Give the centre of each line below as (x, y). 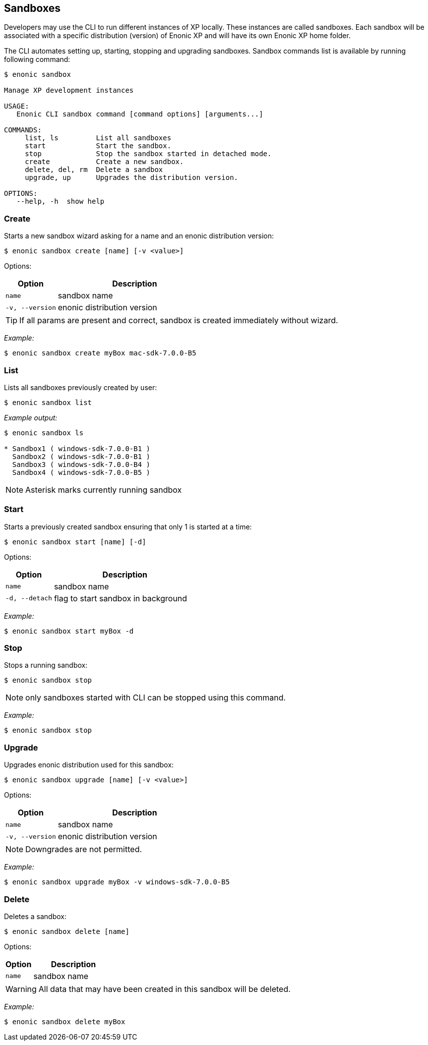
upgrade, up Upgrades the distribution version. (132, 178)
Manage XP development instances (69, 90)
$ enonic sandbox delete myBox (65, 1021)
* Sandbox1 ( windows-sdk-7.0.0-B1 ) (77, 448)
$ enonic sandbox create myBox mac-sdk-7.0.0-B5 (100, 353)
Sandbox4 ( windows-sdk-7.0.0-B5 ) (81, 472)
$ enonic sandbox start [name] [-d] (75, 542)
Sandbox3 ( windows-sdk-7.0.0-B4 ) (81, 464)
